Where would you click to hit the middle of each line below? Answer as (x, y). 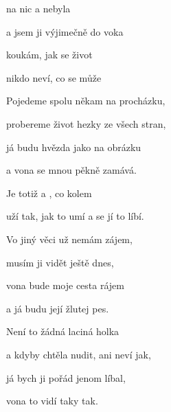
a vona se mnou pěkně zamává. (71, 170)
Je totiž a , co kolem (49, 193)
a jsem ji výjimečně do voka (65, 31)
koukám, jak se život (49, 55)
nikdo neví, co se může (54, 77)
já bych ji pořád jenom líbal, (66, 377)
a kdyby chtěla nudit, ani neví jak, (79, 354)
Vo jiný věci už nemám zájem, (69, 239)
